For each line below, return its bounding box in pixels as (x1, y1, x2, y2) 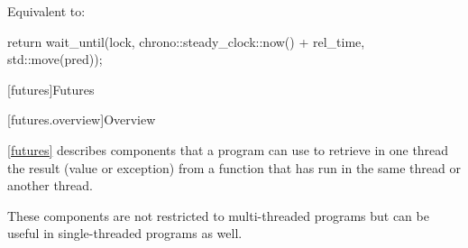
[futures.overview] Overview (7, 110, 156, 129)
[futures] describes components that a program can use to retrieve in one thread (7, 140, 449, 159)
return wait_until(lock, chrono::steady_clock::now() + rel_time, (7, 32, 365, 51)
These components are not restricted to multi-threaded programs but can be (7, 206, 429, 225)
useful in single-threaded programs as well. (7, 224, 243, 243)
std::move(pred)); (7, 50, 103, 69)
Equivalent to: (7, 2, 86, 20)
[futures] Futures (7, 79, 95, 98)
